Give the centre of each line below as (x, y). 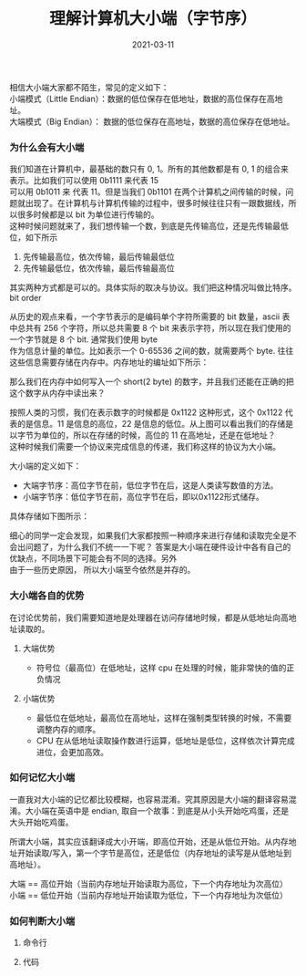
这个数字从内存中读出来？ (57, 393)
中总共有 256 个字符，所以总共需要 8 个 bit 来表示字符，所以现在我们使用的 (150, 328)
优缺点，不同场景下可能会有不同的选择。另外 (93, 558)
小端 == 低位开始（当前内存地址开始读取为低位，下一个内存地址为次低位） (149, 895)
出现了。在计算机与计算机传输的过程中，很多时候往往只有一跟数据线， (157, 203)
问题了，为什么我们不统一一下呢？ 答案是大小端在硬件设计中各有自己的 (158, 547)
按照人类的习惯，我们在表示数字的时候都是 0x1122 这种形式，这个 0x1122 (146, 412)
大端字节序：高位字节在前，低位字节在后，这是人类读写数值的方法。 (150, 485)
